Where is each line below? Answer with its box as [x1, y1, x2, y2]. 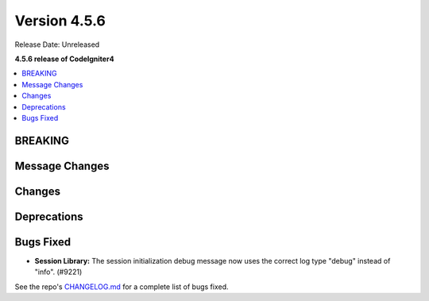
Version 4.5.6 [14, 12, 106, 29]
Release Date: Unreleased [14, 40, 100, 49]
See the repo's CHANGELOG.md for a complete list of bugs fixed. [14, 282, 230, 291]
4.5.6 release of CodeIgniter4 [14, 54, 114, 64]
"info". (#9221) [34, 267, 83, 277]
